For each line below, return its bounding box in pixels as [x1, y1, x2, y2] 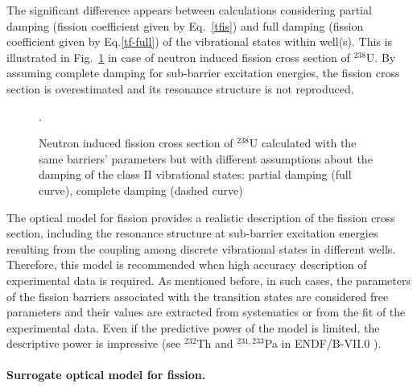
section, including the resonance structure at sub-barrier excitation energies [6, 225, 378, 241]
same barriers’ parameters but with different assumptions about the [39, 150, 373, 167]
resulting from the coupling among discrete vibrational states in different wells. [6, 240, 396, 257]
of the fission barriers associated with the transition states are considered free [6, 287, 389, 304]
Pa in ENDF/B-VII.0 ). [264, 335, 382, 352]
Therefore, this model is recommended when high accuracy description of [6, 256, 367, 273]
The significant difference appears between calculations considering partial [6, 2, 372, 18]
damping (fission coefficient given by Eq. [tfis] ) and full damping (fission [6, 17, 364, 34]
